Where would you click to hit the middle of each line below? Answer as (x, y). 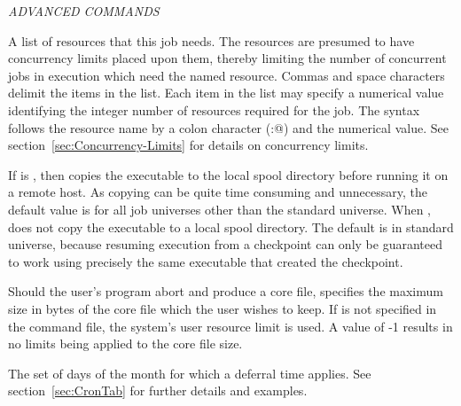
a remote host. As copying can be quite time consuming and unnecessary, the (218, 192)
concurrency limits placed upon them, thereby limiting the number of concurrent (227, 58)
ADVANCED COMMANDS (84, 11)
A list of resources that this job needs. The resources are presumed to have (211, 40)
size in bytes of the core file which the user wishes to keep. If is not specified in (223, 308)
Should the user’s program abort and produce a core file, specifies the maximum (226, 291)
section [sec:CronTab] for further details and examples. (158, 390)
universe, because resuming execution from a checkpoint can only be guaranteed (225, 244)
